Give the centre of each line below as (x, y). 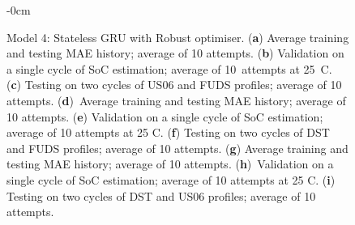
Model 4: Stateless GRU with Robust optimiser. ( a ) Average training (178, 37)
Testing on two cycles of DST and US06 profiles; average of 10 (161, 195)
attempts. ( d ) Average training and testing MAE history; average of (176, 100)
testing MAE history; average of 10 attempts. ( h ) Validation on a (170, 164)
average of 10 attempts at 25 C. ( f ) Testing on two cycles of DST (168, 132)
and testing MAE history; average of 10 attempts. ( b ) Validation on (175, 53)
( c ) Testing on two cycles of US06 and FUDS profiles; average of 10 (174, 85)
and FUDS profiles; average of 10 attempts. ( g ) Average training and (177, 148)
